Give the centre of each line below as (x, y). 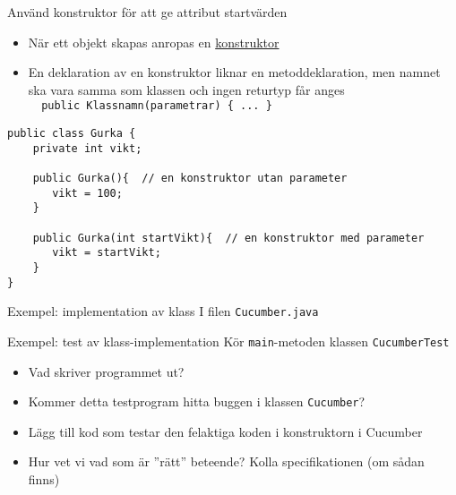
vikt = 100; (87, 193)
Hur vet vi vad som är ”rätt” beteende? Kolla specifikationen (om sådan (226, 461)
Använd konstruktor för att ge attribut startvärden (147, 12)
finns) (44, 479)
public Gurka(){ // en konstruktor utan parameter (190, 178)
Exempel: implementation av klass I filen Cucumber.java (163, 311)
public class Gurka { (72, 134)
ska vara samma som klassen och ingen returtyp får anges (186, 89)
